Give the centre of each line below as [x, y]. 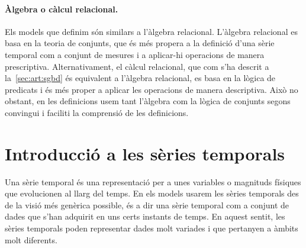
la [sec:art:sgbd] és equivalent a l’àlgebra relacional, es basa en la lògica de [140, 78]
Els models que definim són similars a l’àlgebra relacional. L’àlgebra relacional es [151, 31]
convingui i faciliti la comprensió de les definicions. [97, 112]
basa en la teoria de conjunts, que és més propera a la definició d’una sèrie [140, 43]
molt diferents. [31, 239]
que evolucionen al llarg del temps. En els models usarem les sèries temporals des [152, 193]
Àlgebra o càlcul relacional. [62, 9]
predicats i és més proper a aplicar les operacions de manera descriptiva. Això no [152, 89]
